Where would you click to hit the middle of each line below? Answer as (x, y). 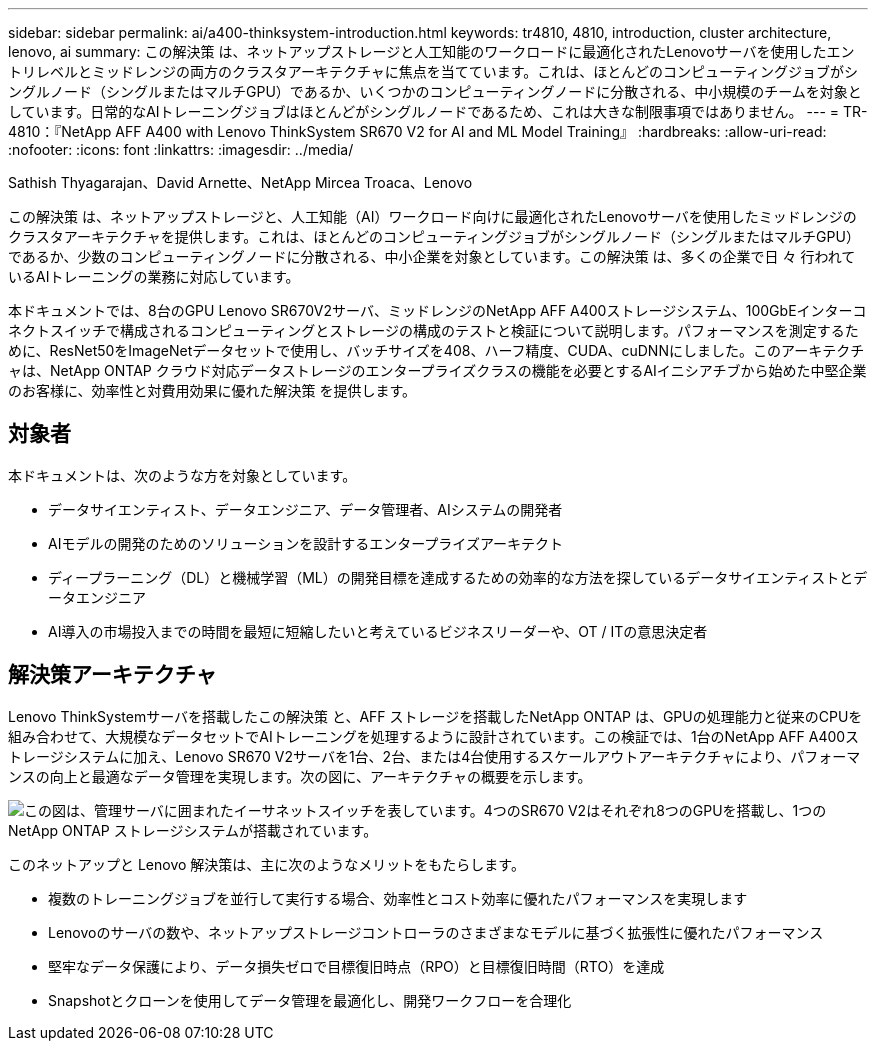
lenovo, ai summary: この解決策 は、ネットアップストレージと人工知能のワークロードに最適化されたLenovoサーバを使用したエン (431, 51)
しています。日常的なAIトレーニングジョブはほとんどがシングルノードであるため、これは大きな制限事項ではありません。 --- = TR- (438, 111)
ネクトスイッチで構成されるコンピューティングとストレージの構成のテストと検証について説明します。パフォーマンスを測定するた (433, 330)
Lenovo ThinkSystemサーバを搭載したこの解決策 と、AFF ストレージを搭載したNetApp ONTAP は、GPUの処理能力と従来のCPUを (435, 716)
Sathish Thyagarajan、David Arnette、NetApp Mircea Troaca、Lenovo (240, 182)
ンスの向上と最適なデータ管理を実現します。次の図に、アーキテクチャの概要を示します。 (300, 776)
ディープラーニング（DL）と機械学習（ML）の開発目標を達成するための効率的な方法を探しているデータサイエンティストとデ (458, 577)
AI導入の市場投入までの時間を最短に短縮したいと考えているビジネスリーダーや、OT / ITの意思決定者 (378, 631)
